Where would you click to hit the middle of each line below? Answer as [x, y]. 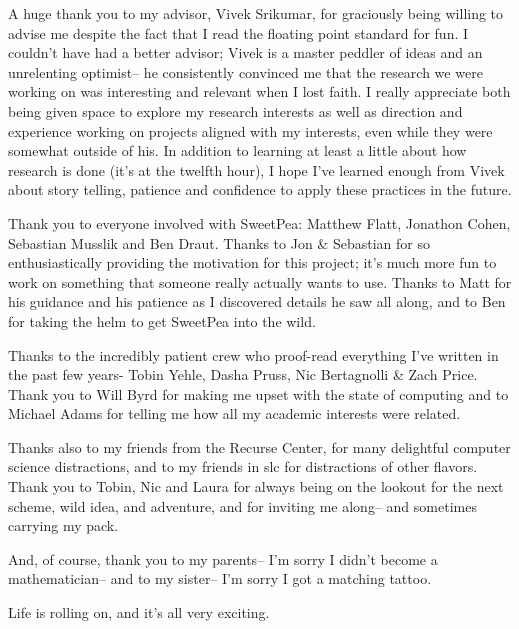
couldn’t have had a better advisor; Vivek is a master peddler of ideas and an [245, 52]
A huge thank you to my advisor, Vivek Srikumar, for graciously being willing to [256, 13]
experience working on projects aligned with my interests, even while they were [250, 130]
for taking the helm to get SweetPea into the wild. [162, 320]
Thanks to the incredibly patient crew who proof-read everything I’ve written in [253, 354]
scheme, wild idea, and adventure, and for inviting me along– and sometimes [242, 505]
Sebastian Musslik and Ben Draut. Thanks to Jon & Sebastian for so [219, 242]
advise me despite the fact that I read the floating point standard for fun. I [238, 32]
